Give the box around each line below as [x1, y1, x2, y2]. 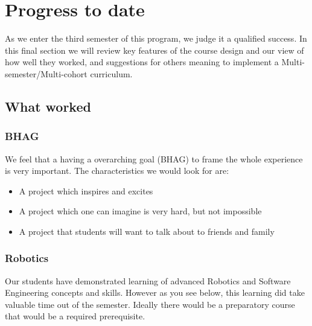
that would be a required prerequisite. [5, 310, 145, 322]
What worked [5, 97, 91, 115]
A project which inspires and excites [19, 184, 153, 197]
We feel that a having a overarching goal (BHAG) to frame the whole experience [5, 152, 303, 165]
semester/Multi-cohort [5, 67, 88, 80]
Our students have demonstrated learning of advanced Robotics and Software [5, 274, 291, 287]
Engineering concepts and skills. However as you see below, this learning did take [5, 286, 305, 299]
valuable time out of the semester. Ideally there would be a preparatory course [5, 298, 295, 310]
